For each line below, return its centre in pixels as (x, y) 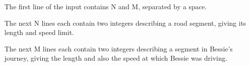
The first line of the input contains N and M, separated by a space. (106, 6)
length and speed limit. (39, 32)
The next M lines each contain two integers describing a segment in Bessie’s (119, 48)
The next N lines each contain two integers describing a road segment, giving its (125, 23)
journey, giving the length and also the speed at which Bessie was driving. (116, 58)
